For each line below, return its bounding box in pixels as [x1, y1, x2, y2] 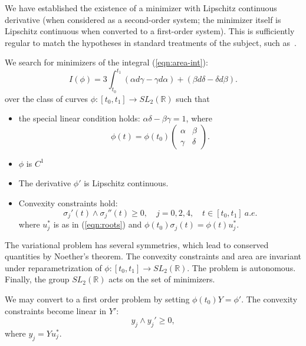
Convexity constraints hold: [18, 197, 118, 209]
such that [176, 92, 210, 104]
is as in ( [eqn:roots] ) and [53, 218, 142, 230]
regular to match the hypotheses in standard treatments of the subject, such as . [5, 36, 297, 48]
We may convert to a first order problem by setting [5, 292, 190, 305]
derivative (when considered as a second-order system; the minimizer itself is [5, 13, 281, 25]
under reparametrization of [5, 261, 102, 273]
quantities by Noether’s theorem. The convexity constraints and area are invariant [5, 250, 301, 262]
